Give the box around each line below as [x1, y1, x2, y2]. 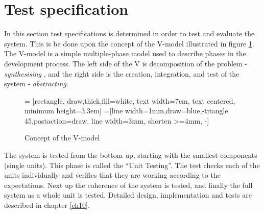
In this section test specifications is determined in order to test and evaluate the [4, 28, 255, 39]
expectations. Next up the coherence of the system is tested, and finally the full [4, 179, 253, 190]
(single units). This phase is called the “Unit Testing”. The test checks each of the [4, 159, 260, 170]
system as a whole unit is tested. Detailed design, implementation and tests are [4, 189, 252, 200]
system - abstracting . [4, 78, 68, 89]
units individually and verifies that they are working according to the [4, 170, 221, 180]
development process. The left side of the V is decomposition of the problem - [4, 58, 248, 68]
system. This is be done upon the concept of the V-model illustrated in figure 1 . [4, 38, 254, 49]
